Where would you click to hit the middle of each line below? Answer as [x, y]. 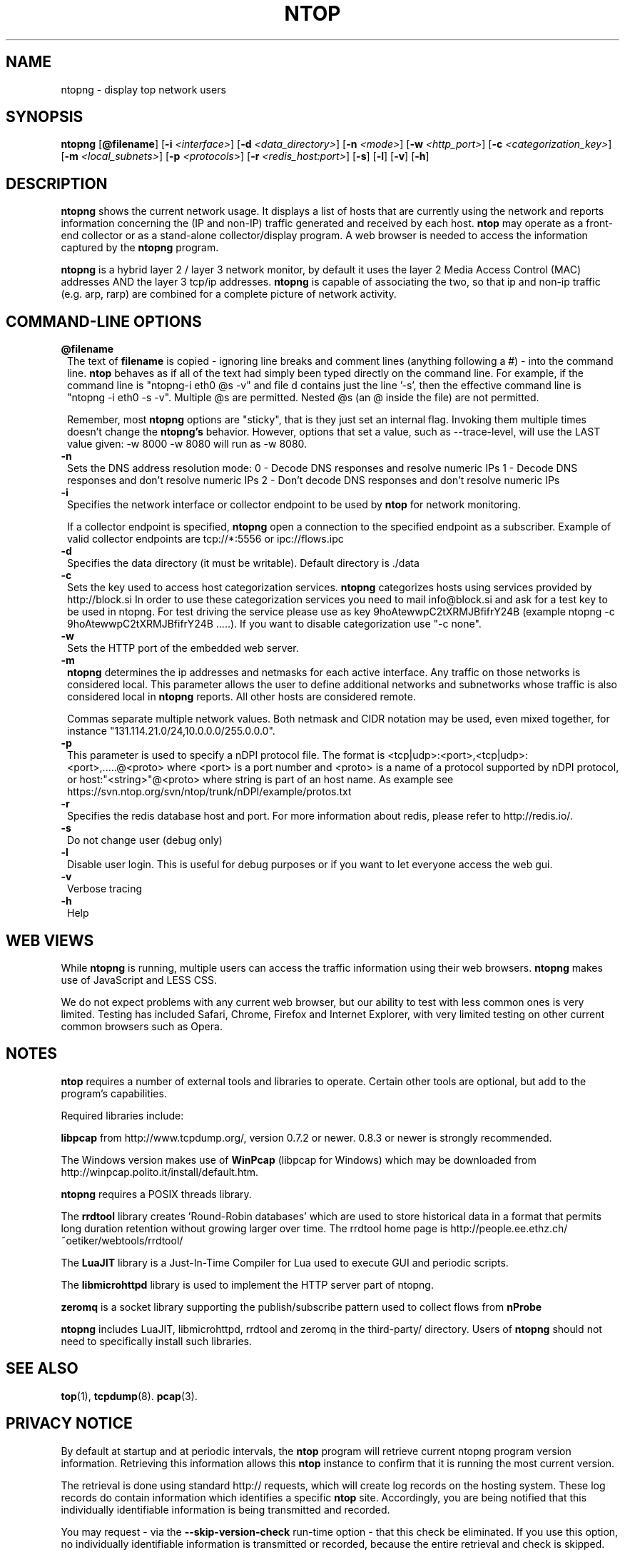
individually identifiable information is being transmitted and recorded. [225, 1509]
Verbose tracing [105, 889]
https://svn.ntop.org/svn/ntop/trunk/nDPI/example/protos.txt [209, 792]
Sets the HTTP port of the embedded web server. [183, 648]
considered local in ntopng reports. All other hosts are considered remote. [242, 697]
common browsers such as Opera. [142, 1026]
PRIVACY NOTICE [69, 1424]
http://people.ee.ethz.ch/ [509, 1228]
